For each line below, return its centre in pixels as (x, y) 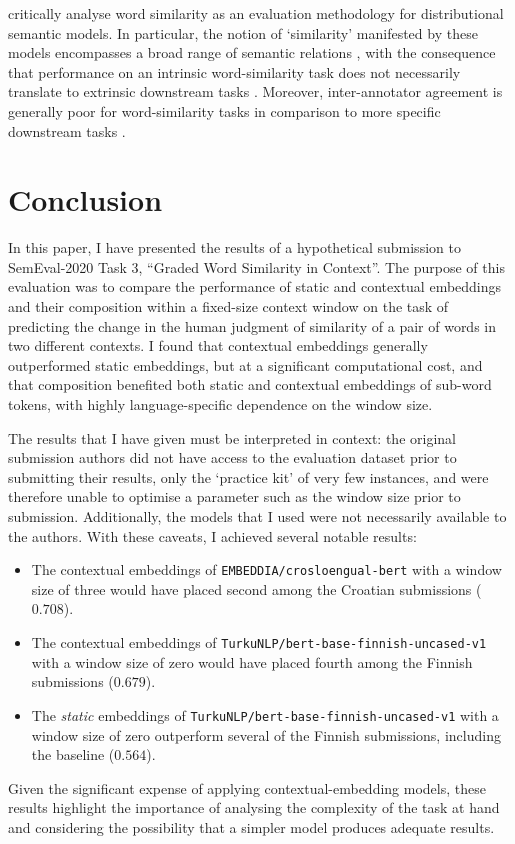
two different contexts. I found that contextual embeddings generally (218, 345)
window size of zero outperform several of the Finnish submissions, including (266, 734)
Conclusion (85, 199)
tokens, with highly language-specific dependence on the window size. (220, 404)
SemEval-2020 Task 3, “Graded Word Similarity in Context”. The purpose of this (256, 266)
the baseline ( (73, 754)
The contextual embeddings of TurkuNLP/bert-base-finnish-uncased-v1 (259, 642)
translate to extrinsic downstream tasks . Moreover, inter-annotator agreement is (255, 91)
